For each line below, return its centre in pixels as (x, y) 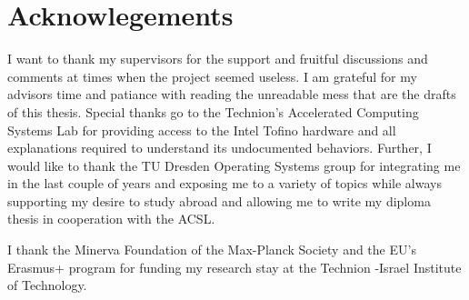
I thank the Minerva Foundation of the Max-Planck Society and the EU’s (212, 250)
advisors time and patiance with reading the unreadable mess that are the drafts (232, 94)
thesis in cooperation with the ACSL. (111, 219)
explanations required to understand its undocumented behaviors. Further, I (220, 148)
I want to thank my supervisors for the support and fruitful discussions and (218, 59)
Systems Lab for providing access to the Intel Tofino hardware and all (202, 130)
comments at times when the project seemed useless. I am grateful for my (212, 76)
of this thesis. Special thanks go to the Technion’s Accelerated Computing (213, 111)
